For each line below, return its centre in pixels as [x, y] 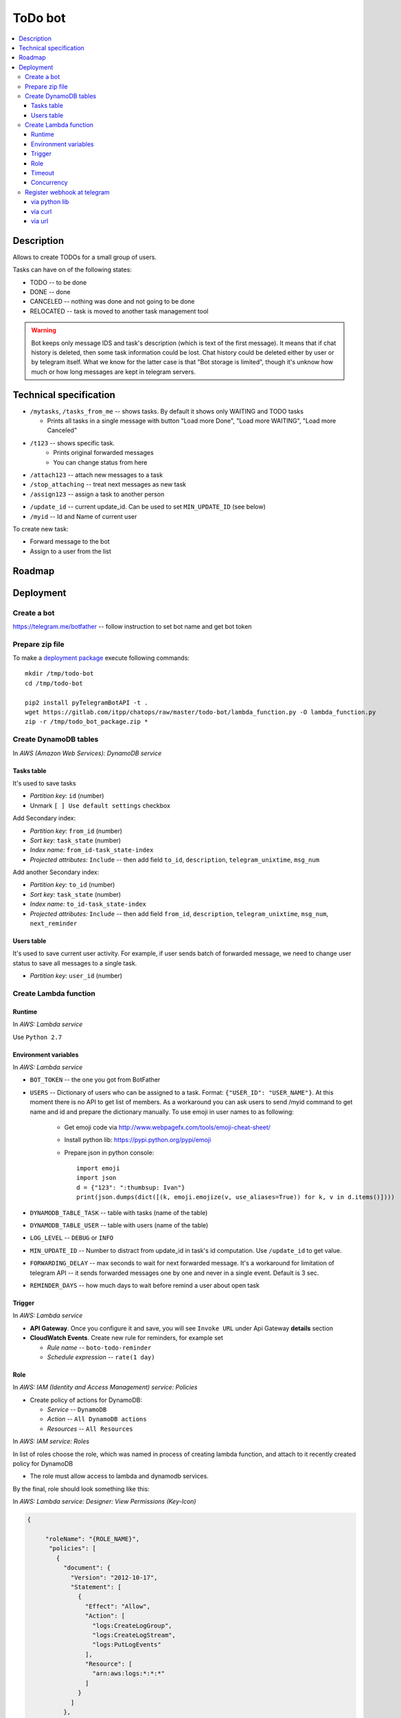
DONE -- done [50, 292]
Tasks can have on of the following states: [72, 270]
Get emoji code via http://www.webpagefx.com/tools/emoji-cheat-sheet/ [168, 1127]
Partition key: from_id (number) [76, 831]
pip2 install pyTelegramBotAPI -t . [87, 702]
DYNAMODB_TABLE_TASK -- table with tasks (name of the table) [119, 1212]
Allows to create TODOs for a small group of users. [85, 257]
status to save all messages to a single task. [75, 963]
